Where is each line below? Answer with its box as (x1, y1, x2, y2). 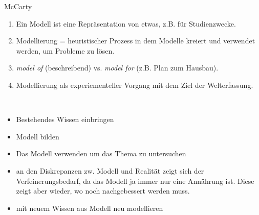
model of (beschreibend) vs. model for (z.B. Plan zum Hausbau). (16, 62, 219, 73)
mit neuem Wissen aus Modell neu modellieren (16, 202, 163, 213)
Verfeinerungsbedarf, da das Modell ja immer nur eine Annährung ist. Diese (16, 175, 254, 186)
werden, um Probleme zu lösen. (16, 45, 115, 56)
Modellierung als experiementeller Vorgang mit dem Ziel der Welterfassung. (16, 79, 253, 90)
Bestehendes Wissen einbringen (16, 114, 114, 125)
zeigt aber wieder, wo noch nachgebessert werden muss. (16, 185, 190, 196)
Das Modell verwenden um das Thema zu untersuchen (16, 148, 186, 159)
